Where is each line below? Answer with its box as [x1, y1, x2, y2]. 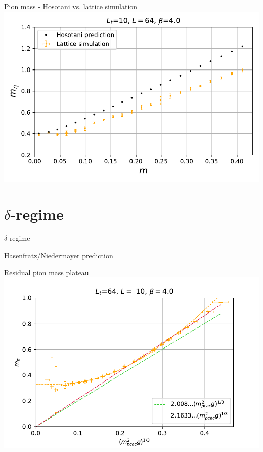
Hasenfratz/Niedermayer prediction [4, 250, 113, 260]
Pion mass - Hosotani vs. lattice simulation [4, 1, 138, 11]
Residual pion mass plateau [4, 267, 89, 277]
